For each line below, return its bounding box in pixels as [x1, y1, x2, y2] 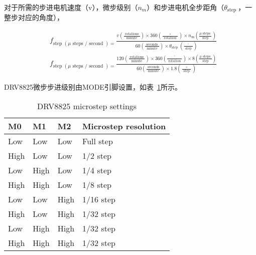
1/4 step [82, 164, 111, 176]
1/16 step [82, 193, 115, 205]
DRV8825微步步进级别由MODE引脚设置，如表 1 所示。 [4, 82, 182, 92]
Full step [82, 135, 113, 147]
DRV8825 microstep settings [37, 100, 137, 112]
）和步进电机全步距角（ [147, 2, 224, 12]
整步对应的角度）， [4, 12, 64, 23]
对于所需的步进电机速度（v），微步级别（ [4, 2, 138, 12]
